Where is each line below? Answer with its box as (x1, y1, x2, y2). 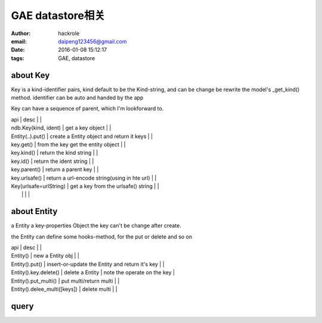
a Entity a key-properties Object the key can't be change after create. (11, 222, 181, 229)
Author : (11, 30, 31, 37)
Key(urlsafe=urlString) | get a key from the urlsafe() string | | (11, 182, 159, 190)
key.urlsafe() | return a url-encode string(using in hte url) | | (11, 174, 157, 181)
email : (11, 37, 27, 45)
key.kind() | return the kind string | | (11, 149, 98, 156)
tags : (11, 54, 24, 62)
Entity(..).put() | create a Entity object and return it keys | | (11, 133, 153, 140)
